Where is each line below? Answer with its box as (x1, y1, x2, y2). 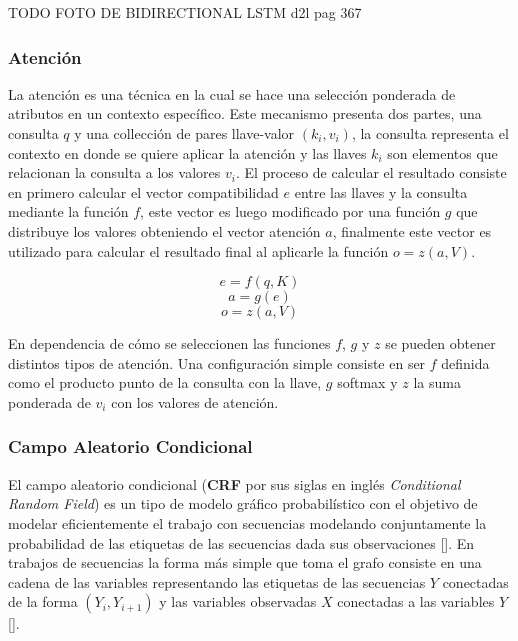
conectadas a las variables (337, 591, 495, 612)
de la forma (8, 591, 78, 612)
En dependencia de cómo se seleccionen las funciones (8, 333, 331, 354)
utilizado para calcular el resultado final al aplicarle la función (8, 240, 389, 261)
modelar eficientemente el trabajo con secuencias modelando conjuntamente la (8, 512, 487, 533)
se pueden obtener (385, 333, 496, 354)
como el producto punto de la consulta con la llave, (8, 372, 322, 393)
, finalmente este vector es (332, 220, 492, 241)
